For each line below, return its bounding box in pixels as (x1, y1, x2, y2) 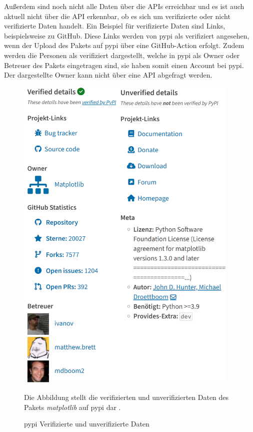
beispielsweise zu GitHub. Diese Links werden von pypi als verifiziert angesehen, (4, 30, 249, 41)
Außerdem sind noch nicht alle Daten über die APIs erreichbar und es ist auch (4, 1, 244, 11)
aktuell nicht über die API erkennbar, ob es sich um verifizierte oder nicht (4, 11, 230, 21)
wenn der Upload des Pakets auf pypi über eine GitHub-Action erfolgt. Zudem (4, 40, 244, 51)
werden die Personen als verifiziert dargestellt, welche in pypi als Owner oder (4, 50, 239, 60)
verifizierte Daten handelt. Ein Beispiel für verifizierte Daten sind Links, (4, 21, 225, 31)
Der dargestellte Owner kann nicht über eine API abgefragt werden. (4, 70, 212, 80)
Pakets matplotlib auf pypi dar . (24, 401, 121, 412)
